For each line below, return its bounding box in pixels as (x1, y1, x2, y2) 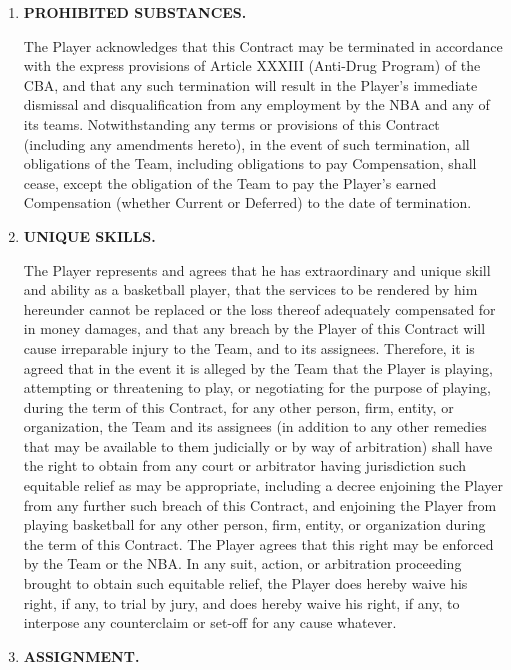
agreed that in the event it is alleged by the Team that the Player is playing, (23, 357, 493, 378)
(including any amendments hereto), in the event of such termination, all (23, 133, 470, 154)
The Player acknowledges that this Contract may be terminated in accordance (23, 35, 503, 56)
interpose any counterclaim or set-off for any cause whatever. (23, 612, 397, 633)
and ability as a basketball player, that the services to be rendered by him (23, 279, 478, 300)
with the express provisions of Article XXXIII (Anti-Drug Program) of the (23, 55, 481, 76)
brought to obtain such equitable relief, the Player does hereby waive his (23, 573, 468, 594)
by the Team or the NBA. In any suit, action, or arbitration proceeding (23, 553, 462, 574)
